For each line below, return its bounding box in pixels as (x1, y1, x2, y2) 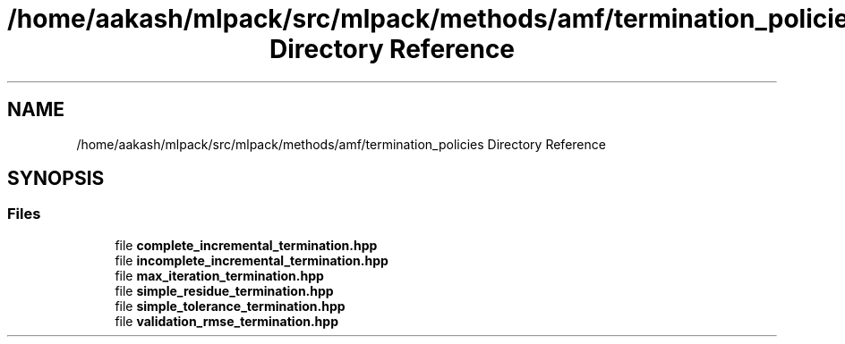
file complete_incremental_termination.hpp (115, 237, 378, 253)
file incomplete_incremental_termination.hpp (115, 252, 388, 268)
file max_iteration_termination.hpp (115, 267, 324, 283)
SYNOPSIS (7, 167, 105, 190)
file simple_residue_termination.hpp (115, 282, 334, 298)
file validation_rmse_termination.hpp (115, 313, 338, 329)
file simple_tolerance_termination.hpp (115, 298, 346, 314)
